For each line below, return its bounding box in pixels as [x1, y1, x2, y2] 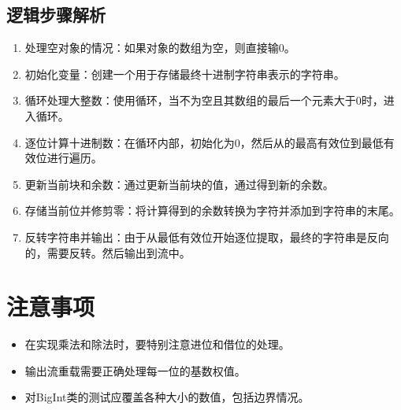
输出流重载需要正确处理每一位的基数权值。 [24, 362, 246, 379]
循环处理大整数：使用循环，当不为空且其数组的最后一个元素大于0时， [24, 92, 384, 109]
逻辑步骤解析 [6, 2, 106, 27]
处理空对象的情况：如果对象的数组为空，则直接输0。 [24, 39, 295, 56]
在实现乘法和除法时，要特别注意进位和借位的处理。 [24, 336, 290, 353]
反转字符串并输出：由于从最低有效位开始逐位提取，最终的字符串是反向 [24, 228, 389, 245]
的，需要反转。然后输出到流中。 [24, 244, 191, 260]
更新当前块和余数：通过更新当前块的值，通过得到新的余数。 [24, 175, 334, 192]
